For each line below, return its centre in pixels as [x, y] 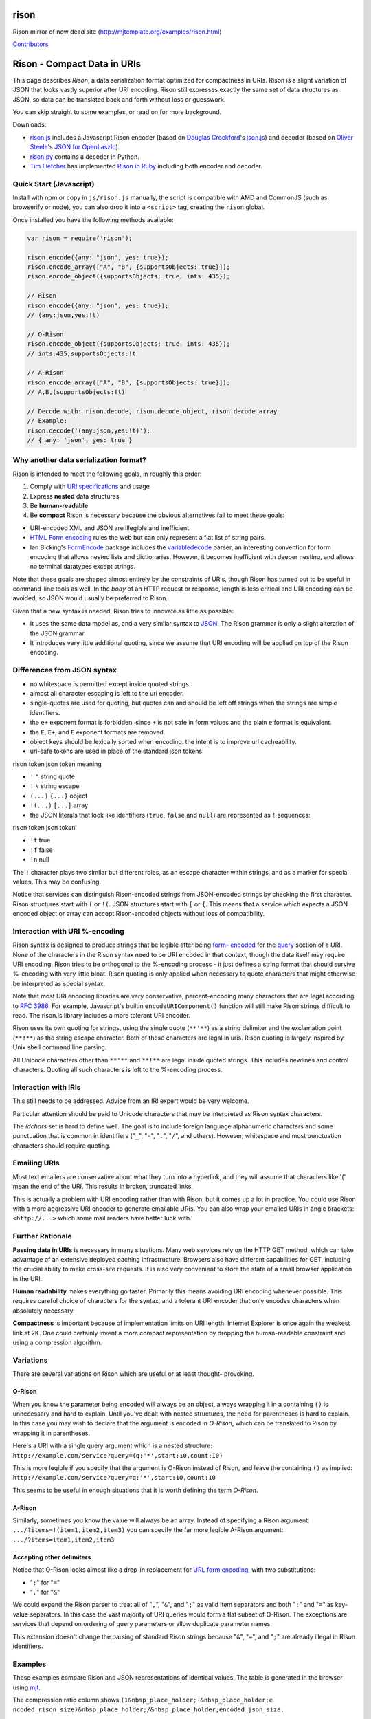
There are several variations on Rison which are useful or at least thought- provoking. [133, 1374]
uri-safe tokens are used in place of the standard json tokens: [117, 751]
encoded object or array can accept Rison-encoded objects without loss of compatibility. [139, 914]
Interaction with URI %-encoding [69, 931]
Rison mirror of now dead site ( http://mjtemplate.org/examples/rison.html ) [117, 32]
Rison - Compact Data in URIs [77, 64]
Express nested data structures [75, 496]
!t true [40, 840]
